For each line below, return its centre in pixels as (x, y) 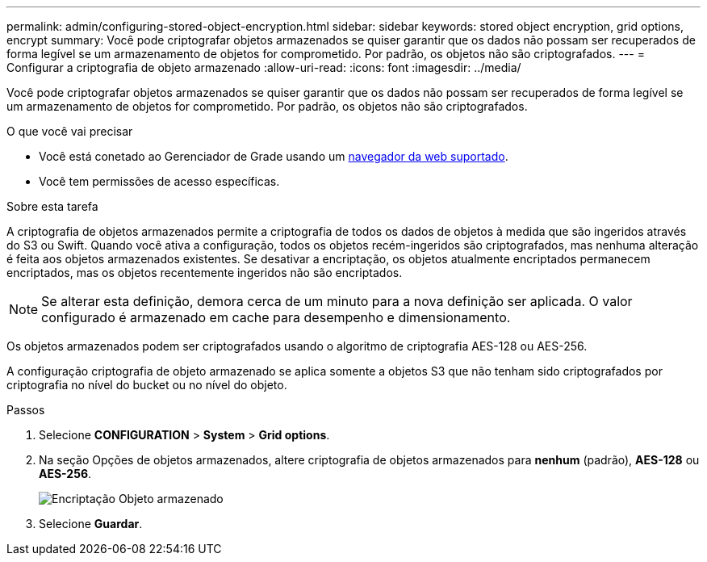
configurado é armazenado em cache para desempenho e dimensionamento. (276, 317)
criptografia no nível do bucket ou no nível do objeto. (147, 385)
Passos (26, 410)
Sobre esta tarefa (52, 206)
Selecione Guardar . (91, 524)
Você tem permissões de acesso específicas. (159, 181)
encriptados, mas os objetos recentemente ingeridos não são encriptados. (205, 273)
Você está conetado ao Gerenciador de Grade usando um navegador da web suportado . (274, 156)
